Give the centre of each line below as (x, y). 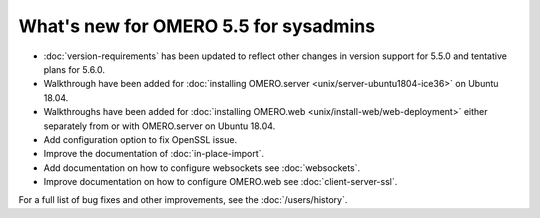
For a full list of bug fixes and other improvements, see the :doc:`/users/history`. (183, 200)
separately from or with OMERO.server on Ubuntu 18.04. (159, 126)
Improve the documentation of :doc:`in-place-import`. (154, 154)
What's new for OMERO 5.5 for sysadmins (196, 26)
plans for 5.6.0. (74, 69)
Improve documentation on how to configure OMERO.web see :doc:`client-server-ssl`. (220, 182)
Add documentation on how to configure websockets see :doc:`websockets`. (202, 167)
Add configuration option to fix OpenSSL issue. (140, 139)
